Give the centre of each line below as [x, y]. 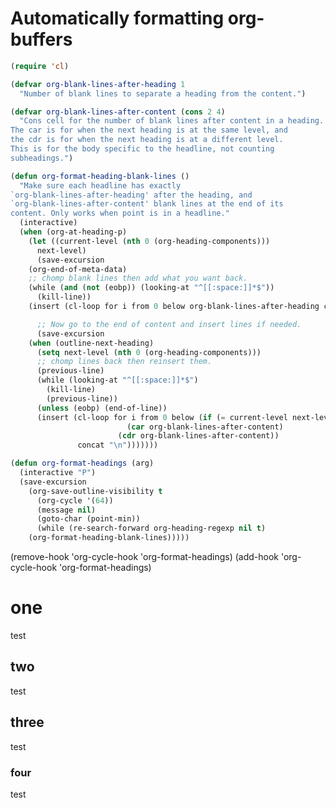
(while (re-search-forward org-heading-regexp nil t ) [151, 528]
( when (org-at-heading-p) [73, 232]
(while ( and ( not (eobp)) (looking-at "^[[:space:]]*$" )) [151, 288]
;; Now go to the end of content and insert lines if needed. [169, 324]
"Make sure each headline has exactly [100, 185]
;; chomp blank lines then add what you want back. [138, 278]
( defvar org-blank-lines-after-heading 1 [98, 84]
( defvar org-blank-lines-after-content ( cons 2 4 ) [118, 112]
